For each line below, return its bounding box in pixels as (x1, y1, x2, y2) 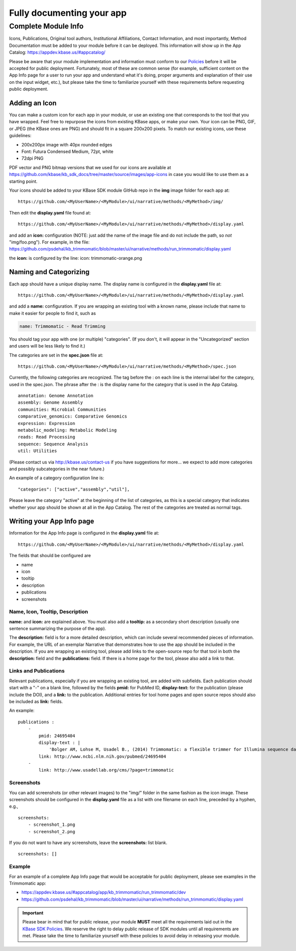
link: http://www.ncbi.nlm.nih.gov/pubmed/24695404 (38, 753, 166, 759)
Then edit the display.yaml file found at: (9, 210, 91, 215)
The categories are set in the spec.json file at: (9, 352, 104, 358)
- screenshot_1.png (28, 822, 75, 828)
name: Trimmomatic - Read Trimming (19, 323, 106, 329)
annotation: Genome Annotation (18, 393, 94, 399)
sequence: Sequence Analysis (18, 441, 88, 447)
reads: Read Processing (18, 434, 75, 440)
